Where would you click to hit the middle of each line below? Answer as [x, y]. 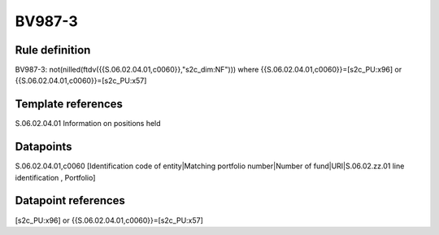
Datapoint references [70, 200]
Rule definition [53, 50]
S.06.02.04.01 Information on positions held [88, 124]
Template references [69, 104]
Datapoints [43, 147]
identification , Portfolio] [55, 177]
